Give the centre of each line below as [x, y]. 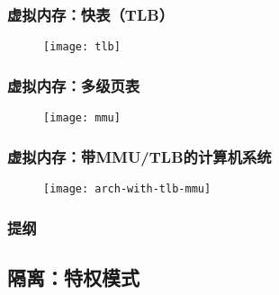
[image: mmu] [82, 118]
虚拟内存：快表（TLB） [91, 14]
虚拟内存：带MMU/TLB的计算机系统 [139, 156]
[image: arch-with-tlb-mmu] [127, 188]
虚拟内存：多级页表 [74, 85]
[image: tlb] [82, 47]
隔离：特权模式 [73, 277]
